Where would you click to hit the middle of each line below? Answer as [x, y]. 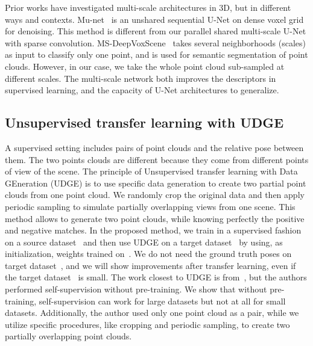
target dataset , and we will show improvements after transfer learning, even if [150, 265]
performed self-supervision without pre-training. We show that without [136, 289]
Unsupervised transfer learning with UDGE [144, 122]
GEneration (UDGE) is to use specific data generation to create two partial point [156, 183]
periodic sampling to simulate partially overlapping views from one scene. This [150, 206]
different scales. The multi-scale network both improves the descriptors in [141, 78]
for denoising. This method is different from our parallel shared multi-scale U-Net [156, 31]
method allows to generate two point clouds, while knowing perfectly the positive [155, 218]
